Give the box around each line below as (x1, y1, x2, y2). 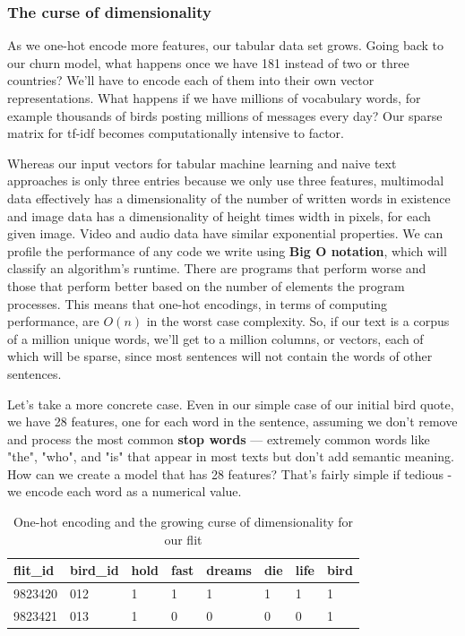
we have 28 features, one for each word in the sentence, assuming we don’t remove (7, 412, 458, 431)
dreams (206, 561, 252, 580)
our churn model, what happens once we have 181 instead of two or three (7, 53, 409, 72)
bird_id (70, 561, 119, 580)
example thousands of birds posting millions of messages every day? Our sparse (7, 106, 443, 125)
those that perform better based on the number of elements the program (7, 276, 405, 295)
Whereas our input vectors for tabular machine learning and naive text (7, 153, 397, 172)
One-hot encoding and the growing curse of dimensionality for (13, 512, 354, 531)
